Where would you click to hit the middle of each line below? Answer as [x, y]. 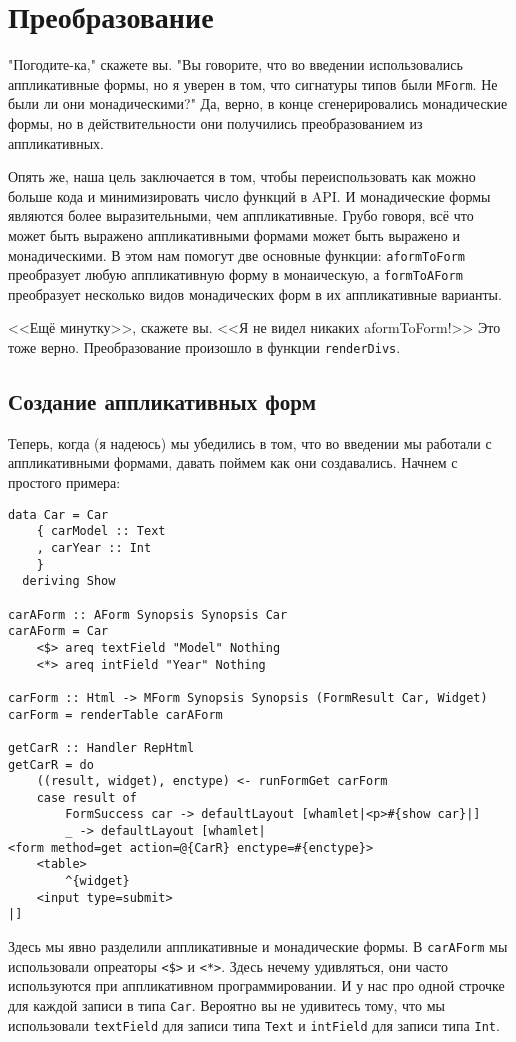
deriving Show [69, 581]
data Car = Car [58, 514]
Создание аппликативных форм [162, 401]
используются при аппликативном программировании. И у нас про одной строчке [256, 985]
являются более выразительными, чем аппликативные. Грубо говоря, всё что [241, 215]
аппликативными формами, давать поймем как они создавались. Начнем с [233, 462]
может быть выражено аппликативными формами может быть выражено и [234, 234]
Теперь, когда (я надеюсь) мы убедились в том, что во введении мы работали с [250, 442]
